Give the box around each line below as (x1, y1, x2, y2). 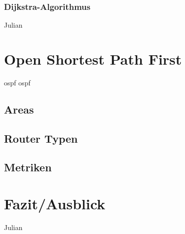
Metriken (4, 159, 52, 175)
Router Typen (4, 130, 78, 146)
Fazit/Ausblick (4, 194, 106, 214)
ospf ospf (4, 77, 31, 87)
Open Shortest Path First (4, 49, 182, 69)
